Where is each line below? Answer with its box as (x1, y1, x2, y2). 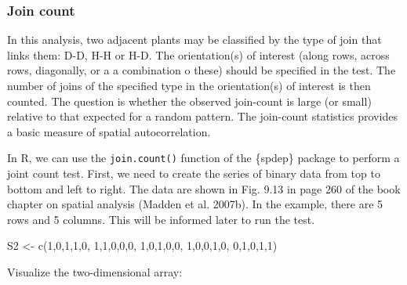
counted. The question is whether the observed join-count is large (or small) (7, 92, 372, 109)
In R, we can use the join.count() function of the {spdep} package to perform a (7, 150, 400, 166)
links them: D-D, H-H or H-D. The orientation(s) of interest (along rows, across (7, 46, 390, 63)
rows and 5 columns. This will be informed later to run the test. (7, 211, 315, 227)
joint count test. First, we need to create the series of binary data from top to (7, 165, 380, 182)
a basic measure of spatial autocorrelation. (7, 123, 211, 139)
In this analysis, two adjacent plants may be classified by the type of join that (7, 31, 382, 48)
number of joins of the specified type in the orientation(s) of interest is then (7, 78, 371, 93)
